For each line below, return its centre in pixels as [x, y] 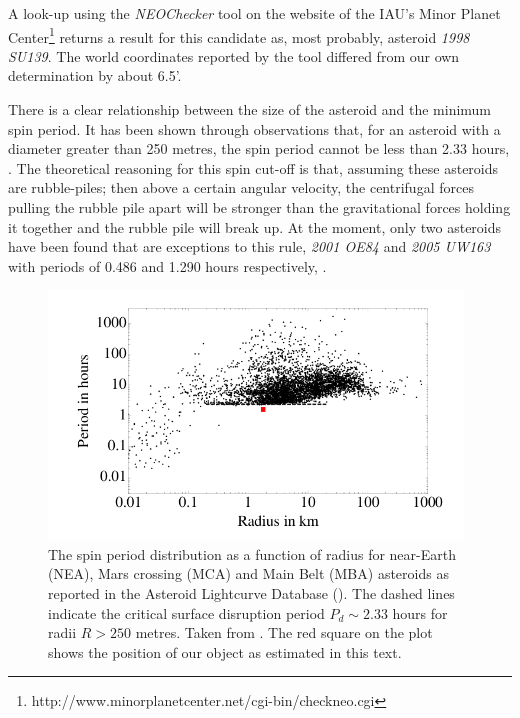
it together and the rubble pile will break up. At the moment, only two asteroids [255, 226]
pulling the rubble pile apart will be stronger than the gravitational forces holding [259, 207]
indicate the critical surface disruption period [186, 612]
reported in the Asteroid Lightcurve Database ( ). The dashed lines [251, 592]
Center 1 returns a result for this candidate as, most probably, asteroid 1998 [239, 35]
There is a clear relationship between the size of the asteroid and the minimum [250, 109]
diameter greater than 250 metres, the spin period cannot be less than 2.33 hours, [259, 148]
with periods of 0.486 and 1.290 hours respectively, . [167, 265]
